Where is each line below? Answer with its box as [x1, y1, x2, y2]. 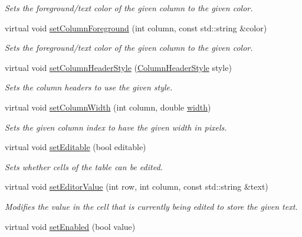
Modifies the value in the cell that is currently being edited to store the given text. [5, 200, 298, 212]
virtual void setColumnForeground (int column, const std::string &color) [5, 21, 267, 34]
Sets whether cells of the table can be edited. [5, 160, 163, 173]
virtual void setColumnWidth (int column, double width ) [5, 100, 211, 113]
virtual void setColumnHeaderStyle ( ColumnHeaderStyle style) [5, 61, 232, 73]
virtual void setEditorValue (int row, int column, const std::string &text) [5, 180, 268, 193]
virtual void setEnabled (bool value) [5, 220, 136, 232]
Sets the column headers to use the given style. [5, 81, 173, 93]
